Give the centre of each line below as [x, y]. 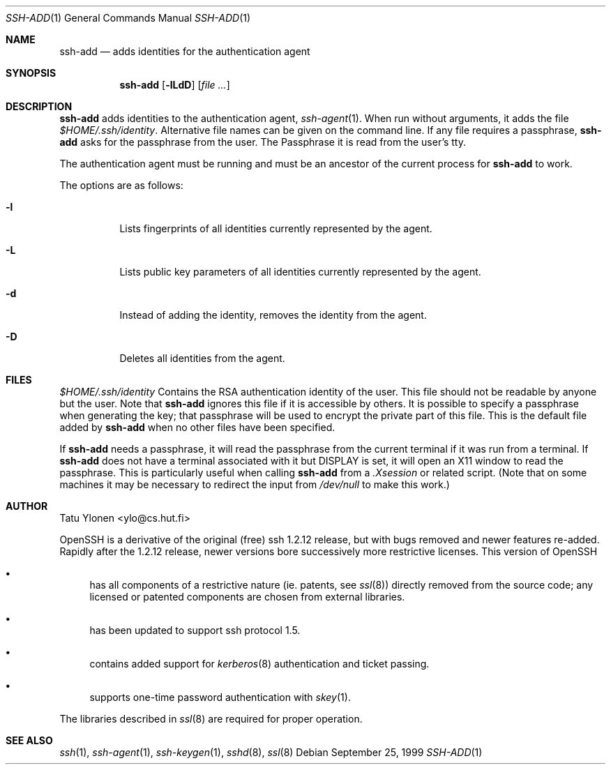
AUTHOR [27, 506]
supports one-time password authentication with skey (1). [220, 697]
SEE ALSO [29, 740]
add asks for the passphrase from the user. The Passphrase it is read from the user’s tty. [263, 142]
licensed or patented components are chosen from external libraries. [247, 597]
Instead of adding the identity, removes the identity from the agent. [273, 315]
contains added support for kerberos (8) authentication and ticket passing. [259, 664]
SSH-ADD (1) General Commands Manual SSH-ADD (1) [128, 18]
